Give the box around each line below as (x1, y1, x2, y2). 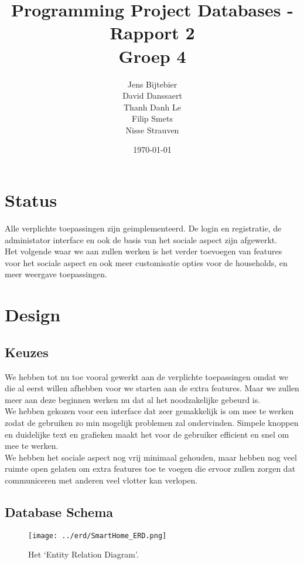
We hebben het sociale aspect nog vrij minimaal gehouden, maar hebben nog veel (5, 451, 297, 463)
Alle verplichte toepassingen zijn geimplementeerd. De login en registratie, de (5, 222, 282, 234)
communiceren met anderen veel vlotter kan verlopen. (5, 474, 198, 486)
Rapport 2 (110, 21, 195, 45)
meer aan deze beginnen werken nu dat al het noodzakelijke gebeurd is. (5, 393, 261, 405)
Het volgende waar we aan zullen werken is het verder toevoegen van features (5, 245, 282, 257)
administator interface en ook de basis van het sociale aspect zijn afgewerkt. (5, 233, 278, 246)
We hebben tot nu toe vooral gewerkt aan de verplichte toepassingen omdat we (5, 370, 289, 382)
